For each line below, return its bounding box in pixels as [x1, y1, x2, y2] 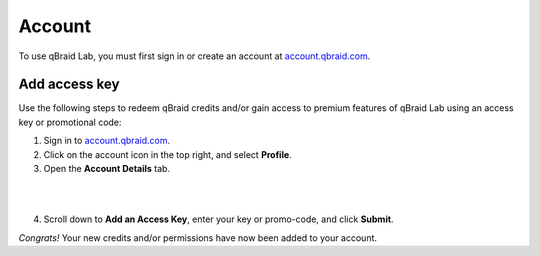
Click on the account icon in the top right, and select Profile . [43, 148, 292, 160]
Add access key [18, 76, 120, 93]
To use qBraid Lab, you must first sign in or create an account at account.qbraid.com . [18, 50, 371, 62]
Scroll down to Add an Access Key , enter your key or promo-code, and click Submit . [43, 213, 394, 225]
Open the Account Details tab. [43, 163, 170, 175]
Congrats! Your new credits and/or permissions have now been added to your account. [18, 231, 378, 244]
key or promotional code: [18, 116, 122, 128]
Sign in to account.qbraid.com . [43, 135, 170, 147]
